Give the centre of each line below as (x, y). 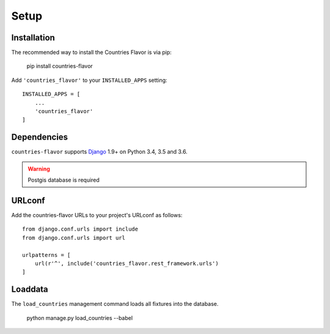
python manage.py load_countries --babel (80, 317)
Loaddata (30, 290)
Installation (33, 38)
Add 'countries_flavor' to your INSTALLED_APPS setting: (89, 80)
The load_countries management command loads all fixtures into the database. (115, 304)
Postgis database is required (64, 180)
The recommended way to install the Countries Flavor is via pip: (92, 53)
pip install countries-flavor (60, 66)
